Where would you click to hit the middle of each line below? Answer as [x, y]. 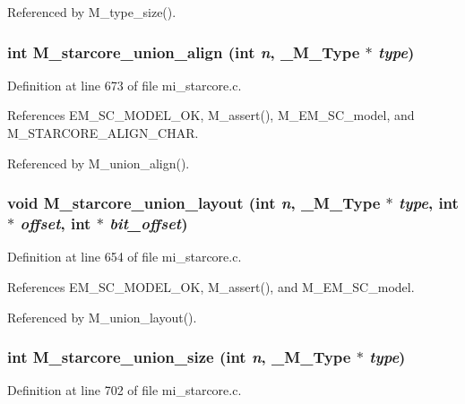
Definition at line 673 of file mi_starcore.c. [125, 85]
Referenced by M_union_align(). [99, 163]
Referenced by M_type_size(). [92, 12]
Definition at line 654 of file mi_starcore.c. [125, 257]
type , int [429, 203]
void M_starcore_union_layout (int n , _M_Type [194, 203]
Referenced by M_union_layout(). [102, 317]
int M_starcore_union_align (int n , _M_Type [184, 52]
